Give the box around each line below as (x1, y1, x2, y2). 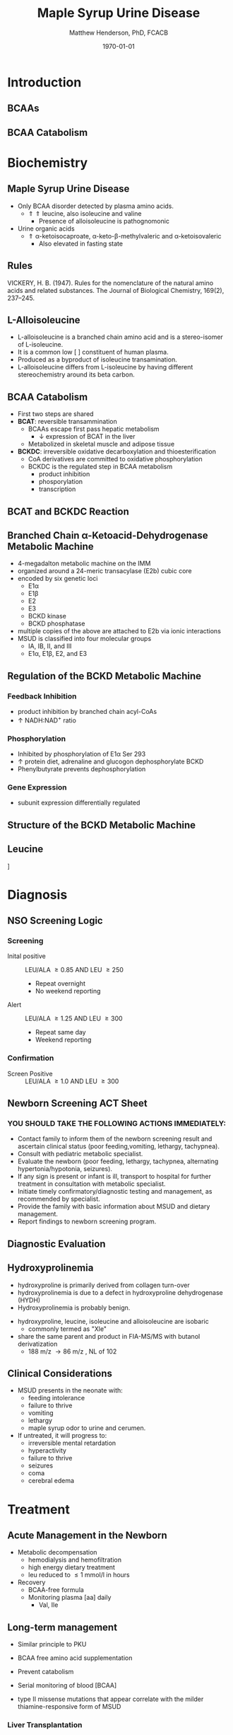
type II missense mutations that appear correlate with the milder (17, 1695, 204, 1703)
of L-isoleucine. (17, 340, 64, 349)
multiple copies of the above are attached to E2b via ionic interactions (17, 627, 221, 635)
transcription (38, 485, 76, 493)
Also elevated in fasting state (38, 239, 124, 248)
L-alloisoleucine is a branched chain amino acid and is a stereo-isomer (17, 333, 224, 341)
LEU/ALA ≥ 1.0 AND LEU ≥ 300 (25, 1077, 119, 1085)
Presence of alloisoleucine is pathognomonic (38, 217, 169, 225)
